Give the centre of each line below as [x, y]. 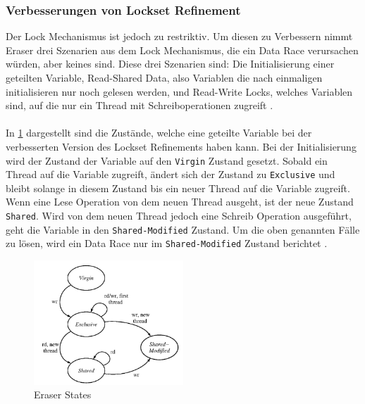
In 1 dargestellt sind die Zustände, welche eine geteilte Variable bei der [159, 133]
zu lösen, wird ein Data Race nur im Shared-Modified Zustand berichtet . [167, 243]
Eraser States [63, 394]
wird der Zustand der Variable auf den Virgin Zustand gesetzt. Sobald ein [167, 160]
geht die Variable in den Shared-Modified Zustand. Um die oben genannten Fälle [183, 229]
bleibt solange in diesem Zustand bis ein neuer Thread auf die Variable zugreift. [178, 188]
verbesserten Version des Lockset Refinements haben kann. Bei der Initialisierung [181, 146]
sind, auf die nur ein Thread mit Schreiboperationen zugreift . [140, 105]
